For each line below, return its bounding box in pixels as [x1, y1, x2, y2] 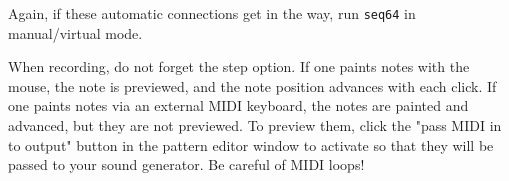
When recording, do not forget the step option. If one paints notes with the [8, 56, 470, 77]
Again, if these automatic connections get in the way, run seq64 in [8, 3, 416, 23]
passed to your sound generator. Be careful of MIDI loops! [8, 154, 365, 175]
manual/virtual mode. [8, 22, 143, 43]
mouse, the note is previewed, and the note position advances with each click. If [8, 75, 497, 96]
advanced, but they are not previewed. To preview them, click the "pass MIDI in [8, 115, 502, 136]
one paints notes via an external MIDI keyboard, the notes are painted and [8, 95, 469, 116]
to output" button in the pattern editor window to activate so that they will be [8, 134, 494, 155]
